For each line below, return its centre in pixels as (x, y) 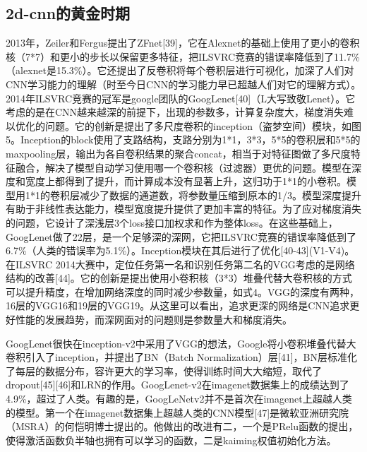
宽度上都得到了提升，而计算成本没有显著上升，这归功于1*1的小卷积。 (186, 181)
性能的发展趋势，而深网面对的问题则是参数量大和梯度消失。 (154, 320)
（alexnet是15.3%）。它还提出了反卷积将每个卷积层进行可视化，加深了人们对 (180, 70)
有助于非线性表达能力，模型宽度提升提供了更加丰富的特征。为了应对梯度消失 (183, 209)
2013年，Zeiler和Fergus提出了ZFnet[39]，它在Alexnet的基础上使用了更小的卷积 (183, 43)
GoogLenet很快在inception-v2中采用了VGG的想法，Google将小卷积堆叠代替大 (181, 343)
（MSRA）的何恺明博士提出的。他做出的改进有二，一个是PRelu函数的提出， (182, 426)
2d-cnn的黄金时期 (68, 13)
